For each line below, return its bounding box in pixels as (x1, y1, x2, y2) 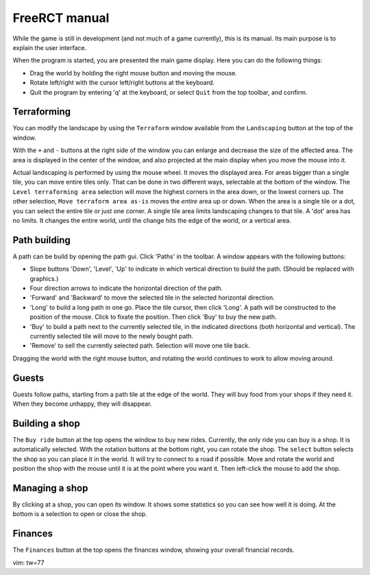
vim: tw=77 (12, 559, 45, 567)
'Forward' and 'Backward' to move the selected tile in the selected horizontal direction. (29, 293, 275, 302)
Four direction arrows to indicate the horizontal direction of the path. (29, 284, 223, 292)
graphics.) (29, 274, 59, 282)
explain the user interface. (12, 43, 87, 51)
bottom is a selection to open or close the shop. (12, 510, 147, 518)
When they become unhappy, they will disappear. (12, 400, 152, 408)
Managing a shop (12, 482, 88, 493)
